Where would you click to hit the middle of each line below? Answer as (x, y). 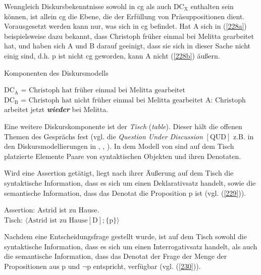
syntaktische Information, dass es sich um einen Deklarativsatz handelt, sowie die (130, 182)
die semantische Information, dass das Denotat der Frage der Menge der (116, 256)
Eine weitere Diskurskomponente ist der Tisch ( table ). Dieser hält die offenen (123, 126)
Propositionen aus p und (42, 266)
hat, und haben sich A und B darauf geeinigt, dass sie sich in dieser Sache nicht (127, 46)
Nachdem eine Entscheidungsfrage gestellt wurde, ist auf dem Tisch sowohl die (125, 236)
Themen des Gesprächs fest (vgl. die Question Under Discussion (103, 136)
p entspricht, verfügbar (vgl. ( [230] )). (144, 266)
